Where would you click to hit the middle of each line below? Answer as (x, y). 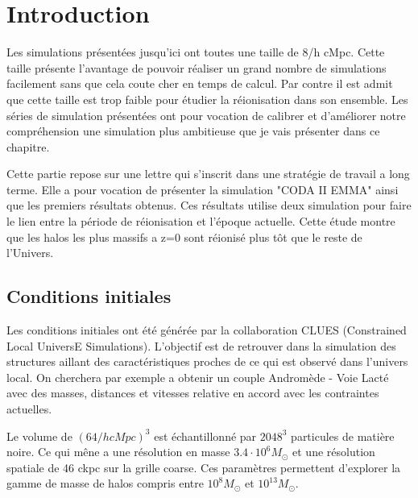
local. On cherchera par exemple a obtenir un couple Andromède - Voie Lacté (198, 377)
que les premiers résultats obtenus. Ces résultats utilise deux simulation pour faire (209, 205)
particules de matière (343, 436)
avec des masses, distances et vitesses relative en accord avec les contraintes (193, 393)
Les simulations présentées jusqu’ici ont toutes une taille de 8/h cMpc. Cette (196, 52)
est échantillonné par (205, 436)
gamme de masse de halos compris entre (105, 483)
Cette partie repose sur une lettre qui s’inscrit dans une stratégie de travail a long (208, 174)
